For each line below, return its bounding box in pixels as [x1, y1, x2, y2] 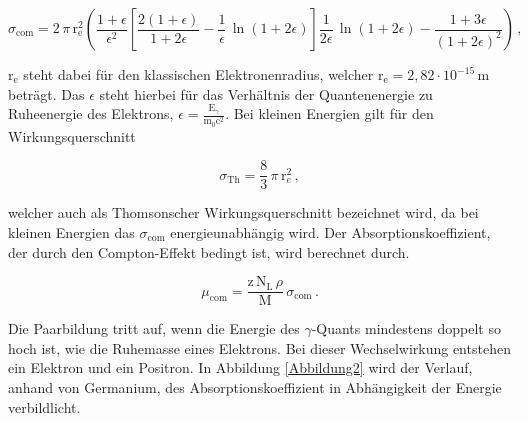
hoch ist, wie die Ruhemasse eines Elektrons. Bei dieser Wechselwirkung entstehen [8, 337, 511, 358]
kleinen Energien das [8, 221, 135, 242]
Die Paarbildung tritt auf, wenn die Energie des [8, 318, 300, 339]
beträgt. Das [8, 83, 85, 104]
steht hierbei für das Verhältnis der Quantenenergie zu [99, 83, 433, 104]
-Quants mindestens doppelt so [311, 318, 501, 339]
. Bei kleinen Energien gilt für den [225, 103, 434, 124]
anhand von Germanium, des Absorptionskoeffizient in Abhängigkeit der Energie [8, 377, 502, 398]
